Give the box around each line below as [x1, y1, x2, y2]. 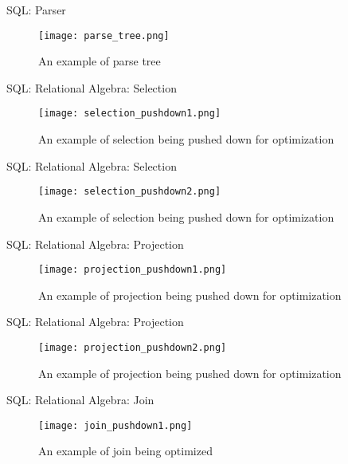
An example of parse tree [38, 53, 161, 69]
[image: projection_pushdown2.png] [38, 341, 227, 353]
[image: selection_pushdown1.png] [38, 108, 221, 120]
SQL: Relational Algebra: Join [6, 391, 154, 408]
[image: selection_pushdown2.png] [38, 186, 221, 198]
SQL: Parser [6, 2, 66, 18]
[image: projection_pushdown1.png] [38, 264, 227, 276]
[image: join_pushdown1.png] [38, 419, 193, 431]
